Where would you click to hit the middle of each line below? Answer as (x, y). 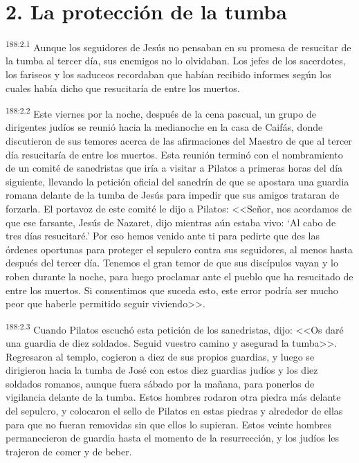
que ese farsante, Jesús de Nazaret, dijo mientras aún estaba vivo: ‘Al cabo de (171, 222)
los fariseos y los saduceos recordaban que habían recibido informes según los (168, 74)
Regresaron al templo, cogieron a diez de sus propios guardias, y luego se (160, 356)
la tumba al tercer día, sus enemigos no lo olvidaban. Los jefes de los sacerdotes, (176, 61)
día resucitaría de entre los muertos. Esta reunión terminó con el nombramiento (174, 154)
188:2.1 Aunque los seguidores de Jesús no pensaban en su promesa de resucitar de (178, 46)
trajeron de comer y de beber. (69, 451)
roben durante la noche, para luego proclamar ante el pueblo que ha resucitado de (179, 276)
